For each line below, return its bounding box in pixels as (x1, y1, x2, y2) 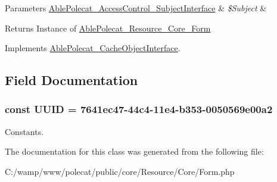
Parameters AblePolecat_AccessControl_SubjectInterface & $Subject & (5, 2, 267, 14)
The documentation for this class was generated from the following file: (5, 145, 264, 158)
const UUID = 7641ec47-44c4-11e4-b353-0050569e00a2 (5, 102, 273, 117)
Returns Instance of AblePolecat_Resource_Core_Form (5, 21, 211, 34)
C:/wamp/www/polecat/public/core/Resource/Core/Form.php (5, 165, 235, 177)
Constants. (5, 125, 44, 137)
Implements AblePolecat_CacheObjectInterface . (5, 42, 180, 54)
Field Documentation (5, 71, 138, 89)
